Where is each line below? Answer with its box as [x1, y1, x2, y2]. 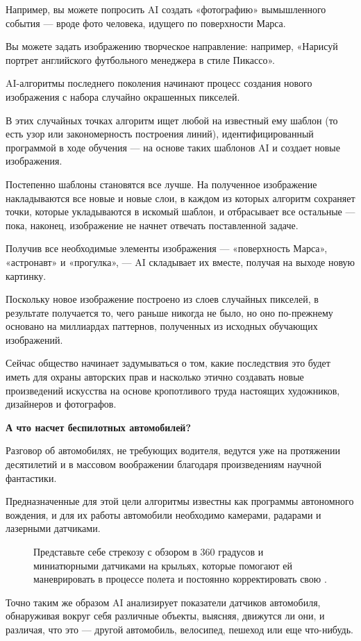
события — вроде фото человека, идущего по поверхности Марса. [6, 15, 286, 30]
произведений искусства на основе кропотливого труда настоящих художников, [6, 383, 340, 397]
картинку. [6, 268, 47, 283]
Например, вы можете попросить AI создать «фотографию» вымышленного [6, 2, 326, 16]
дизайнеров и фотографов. [6, 397, 117, 411]
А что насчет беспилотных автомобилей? [6, 419, 192, 434]
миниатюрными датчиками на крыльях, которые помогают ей [33, 558, 292, 572]
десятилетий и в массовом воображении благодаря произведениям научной [6, 457, 321, 472]
